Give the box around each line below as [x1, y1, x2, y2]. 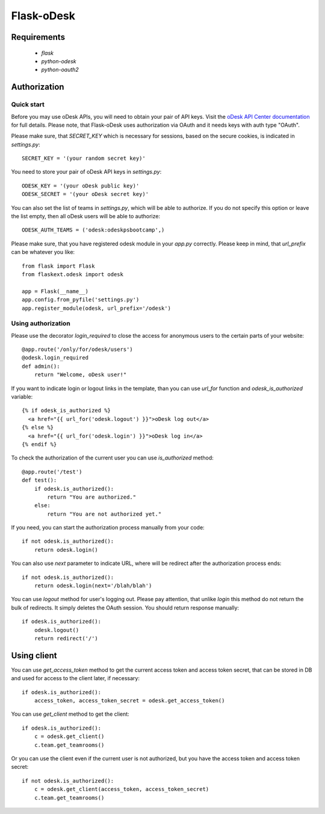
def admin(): [22, 362, 60, 370]
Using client [11, 650, 57, 660]
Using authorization [11, 320, 70, 328]
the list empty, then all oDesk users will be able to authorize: [11, 213, 161, 220]
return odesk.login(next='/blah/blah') [34, 582, 152, 589]
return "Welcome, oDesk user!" [34, 371, 127, 378]
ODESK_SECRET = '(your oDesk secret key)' [22, 191, 149, 198]
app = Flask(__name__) [22, 288, 89, 295]
